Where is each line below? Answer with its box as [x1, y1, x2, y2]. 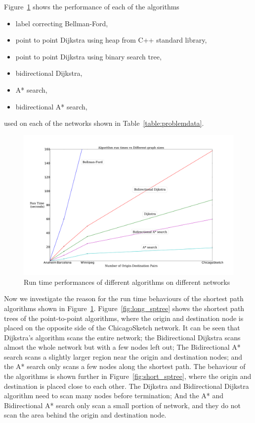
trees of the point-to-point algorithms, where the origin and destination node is [4, 313, 244, 323]
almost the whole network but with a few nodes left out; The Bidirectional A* [4, 342, 241, 352]
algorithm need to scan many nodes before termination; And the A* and [4, 390, 224, 401]
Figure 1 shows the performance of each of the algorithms [4, 1, 179, 11]
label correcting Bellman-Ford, [15, 18, 108, 28]
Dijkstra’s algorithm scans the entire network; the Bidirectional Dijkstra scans [4, 332, 241, 342]
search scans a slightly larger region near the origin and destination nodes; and [4, 351, 243, 362]
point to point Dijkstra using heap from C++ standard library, [15, 35, 207, 45]
